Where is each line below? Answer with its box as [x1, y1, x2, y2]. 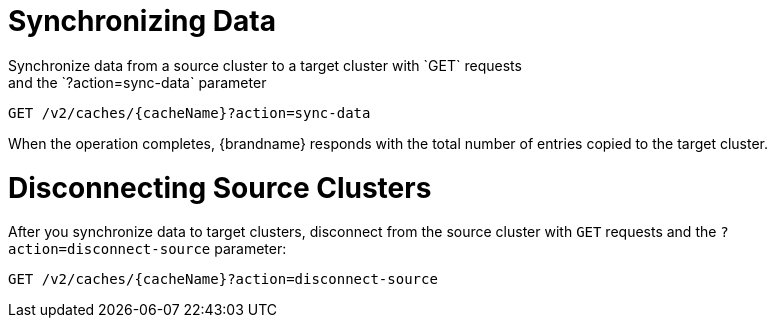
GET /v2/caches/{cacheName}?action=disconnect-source [8, 271, 438, 288]
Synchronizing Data [8, 4, 276, 38]
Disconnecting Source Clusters [8, 170, 432, 205]
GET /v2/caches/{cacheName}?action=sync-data [8, 104, 371, 121]
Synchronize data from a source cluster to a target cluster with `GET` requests [8, 56, 522, 74]
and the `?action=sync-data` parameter [8, 73, 267, 91]
